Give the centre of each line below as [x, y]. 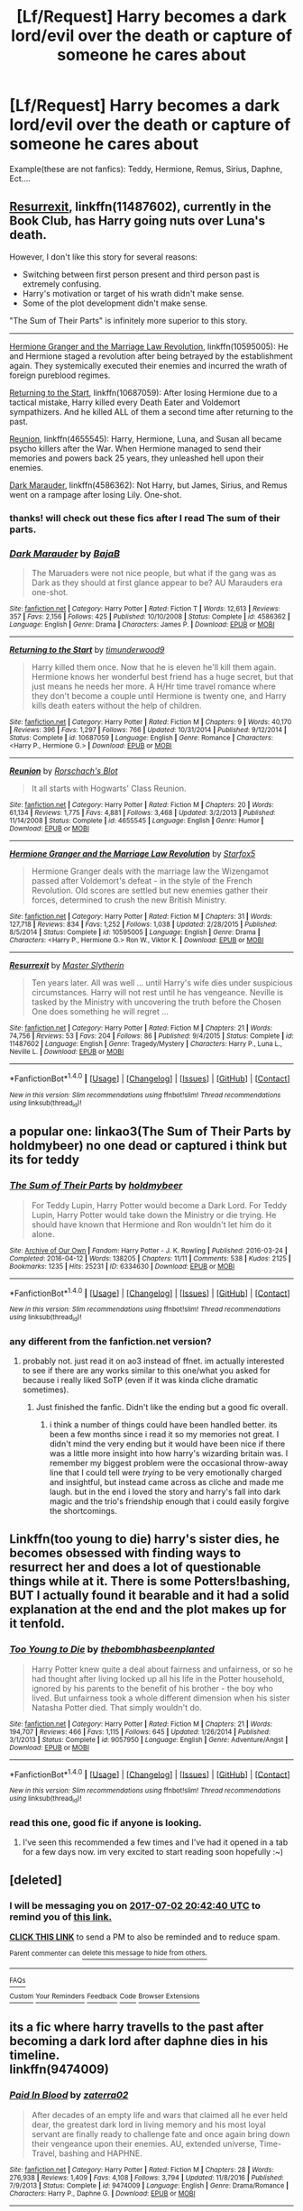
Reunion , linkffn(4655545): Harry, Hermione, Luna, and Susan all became [146, 438]
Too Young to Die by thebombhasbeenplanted [112, 1649]
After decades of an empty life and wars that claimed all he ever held [160, 2115]
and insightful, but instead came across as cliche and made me [166, 1482]
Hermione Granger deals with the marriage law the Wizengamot [150, 871]
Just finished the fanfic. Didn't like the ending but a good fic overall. [162, 1407]
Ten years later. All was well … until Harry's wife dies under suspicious [162, 982]
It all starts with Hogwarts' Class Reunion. [109, 788]
